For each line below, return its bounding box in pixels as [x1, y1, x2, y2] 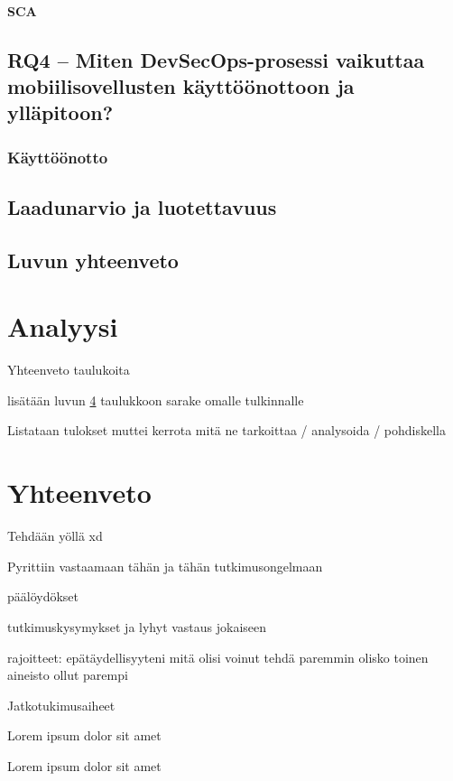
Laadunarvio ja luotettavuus [7, 192, 277, 220]
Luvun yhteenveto [7, 246, 179, 274]
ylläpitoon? [7, 98, 114, 126]
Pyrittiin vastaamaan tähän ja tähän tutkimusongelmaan [7, 556, 323, 575]
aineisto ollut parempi [7, 665, 128, 684]
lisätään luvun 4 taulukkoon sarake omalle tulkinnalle [7, 390, 304, 409]
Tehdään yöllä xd [7, 526, 103, 545]
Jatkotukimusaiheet [7, 695, 116, 714]
